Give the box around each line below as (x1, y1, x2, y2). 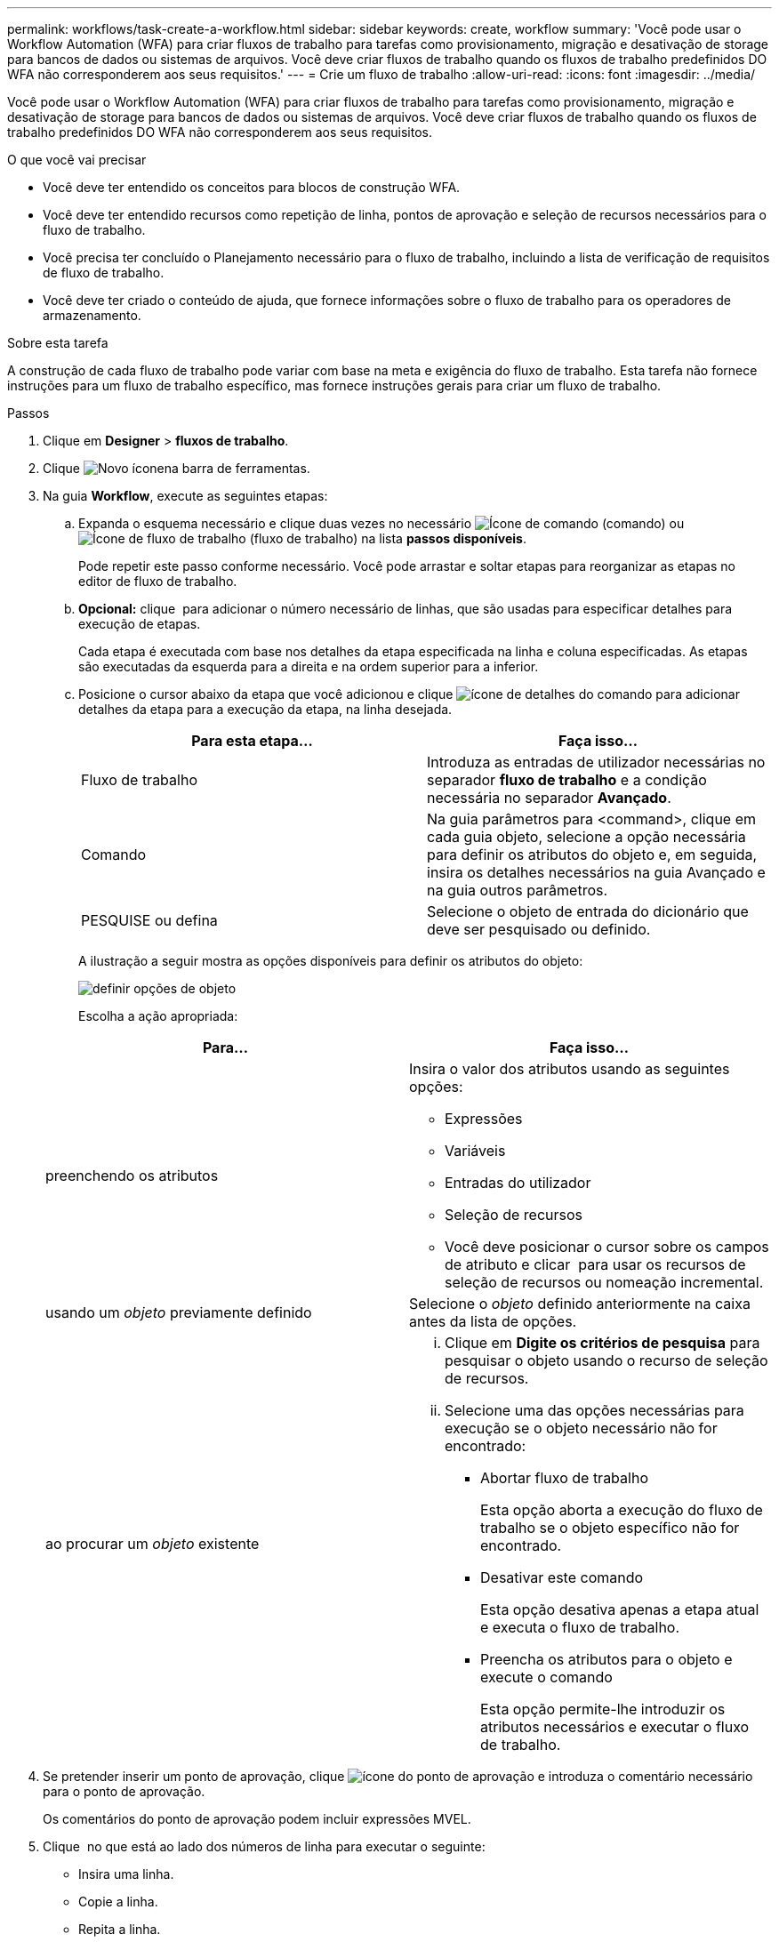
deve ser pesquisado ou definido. (427, 920, 651, 938)
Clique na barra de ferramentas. (43, 461, 310, 476)
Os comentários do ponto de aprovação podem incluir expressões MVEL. (43, 1811, 471, 1826)
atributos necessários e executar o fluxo (480, 1718, 750, 1736)
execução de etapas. (78, 616, 201, 631)
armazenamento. (43, 308, 141, 323)
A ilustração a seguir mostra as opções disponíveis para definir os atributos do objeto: (78, 953, 583, 968)
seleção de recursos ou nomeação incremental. (445, 1273, 764, 1291)
